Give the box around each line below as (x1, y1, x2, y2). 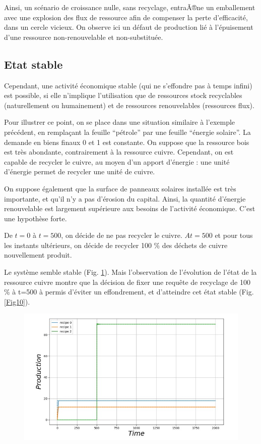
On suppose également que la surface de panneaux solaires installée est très (4, 183, 236, 193)
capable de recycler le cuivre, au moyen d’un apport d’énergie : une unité (4, 156, 230, 167)
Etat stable (4, 56, 63, 72)
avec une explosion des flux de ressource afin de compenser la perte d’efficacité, (4, 12, 248, 22)
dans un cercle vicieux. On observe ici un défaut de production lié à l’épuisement (4, 22, 253, 32)
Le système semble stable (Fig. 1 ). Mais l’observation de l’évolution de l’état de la (4, 267, 257, 277)
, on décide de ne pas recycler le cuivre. (61, 230, 182, 240)
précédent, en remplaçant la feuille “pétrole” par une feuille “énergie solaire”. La (4, 126, 251, 137)
